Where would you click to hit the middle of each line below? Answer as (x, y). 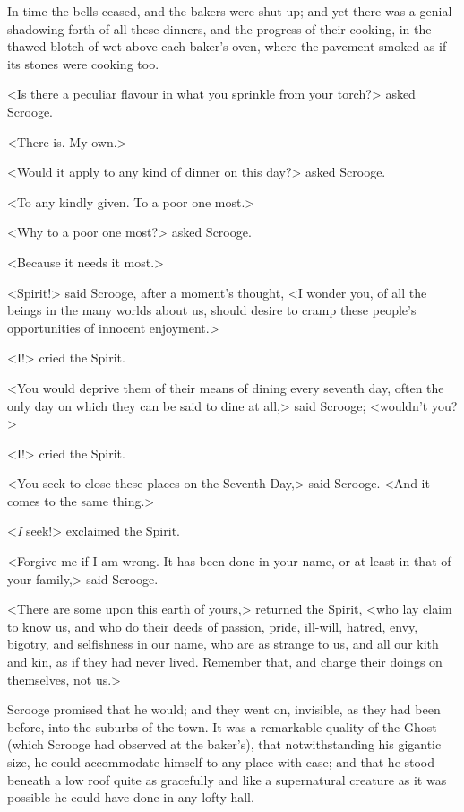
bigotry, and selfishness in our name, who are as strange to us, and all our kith (223, 644)
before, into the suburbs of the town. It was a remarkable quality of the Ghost (222, 726)
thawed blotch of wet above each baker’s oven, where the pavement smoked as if (227, 46)
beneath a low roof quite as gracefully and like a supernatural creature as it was (227, 779)
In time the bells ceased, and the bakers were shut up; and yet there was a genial (230, 11)
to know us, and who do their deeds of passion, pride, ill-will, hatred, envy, (213, 626)
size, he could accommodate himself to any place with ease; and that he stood (221, 762)
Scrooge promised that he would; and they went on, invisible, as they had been (224, 709)
